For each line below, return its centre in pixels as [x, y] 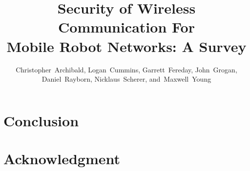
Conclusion [41, 120]
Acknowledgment [62, 159]
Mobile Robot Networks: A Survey [126, 46]
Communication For [126, 27]
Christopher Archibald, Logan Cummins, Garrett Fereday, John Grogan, [126, 69]
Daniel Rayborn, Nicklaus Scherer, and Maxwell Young [126, 79]
